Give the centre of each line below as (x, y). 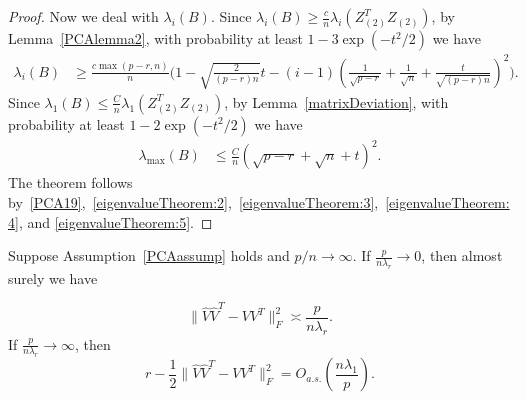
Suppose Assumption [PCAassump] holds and (149, 255)
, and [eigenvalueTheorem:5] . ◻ (115, 221)
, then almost (462, 255)
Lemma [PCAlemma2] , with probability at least (155, 38)
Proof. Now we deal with (83, 16)
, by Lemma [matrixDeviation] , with (336, 101)
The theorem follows (70, 182)
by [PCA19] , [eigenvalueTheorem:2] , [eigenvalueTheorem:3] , (193, 201)
